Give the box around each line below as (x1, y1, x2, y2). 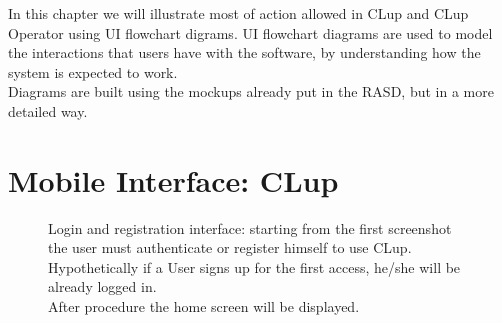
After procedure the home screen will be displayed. (48, 296, 360, 317)
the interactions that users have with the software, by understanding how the (8, 42, 481, 63)
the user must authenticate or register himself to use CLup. (48, 237, 412, 258)
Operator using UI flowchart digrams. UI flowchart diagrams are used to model (8, 22, 493, 43)
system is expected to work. (8, 61, 178, 82)
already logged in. (48, 276, 157, 297)
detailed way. (8, 100, 88, 121)
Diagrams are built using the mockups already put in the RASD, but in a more (8, 81, 494, 102)
